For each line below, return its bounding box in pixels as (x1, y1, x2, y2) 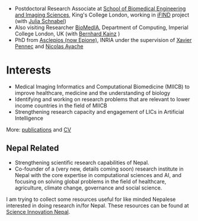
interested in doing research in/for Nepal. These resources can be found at (6, 201, 189, 209)
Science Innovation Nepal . (6, 208, 71, 215)
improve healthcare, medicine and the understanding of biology (14, 89, 171, 97)
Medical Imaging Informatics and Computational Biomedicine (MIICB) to (14, 83, 190, 90)
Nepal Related (6, 143, 59, 153)
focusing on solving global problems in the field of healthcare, (14, 178, 167, 185)
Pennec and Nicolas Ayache (14, 43, 84, 50)
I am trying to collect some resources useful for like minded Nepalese (6, 196, 176, 203)
